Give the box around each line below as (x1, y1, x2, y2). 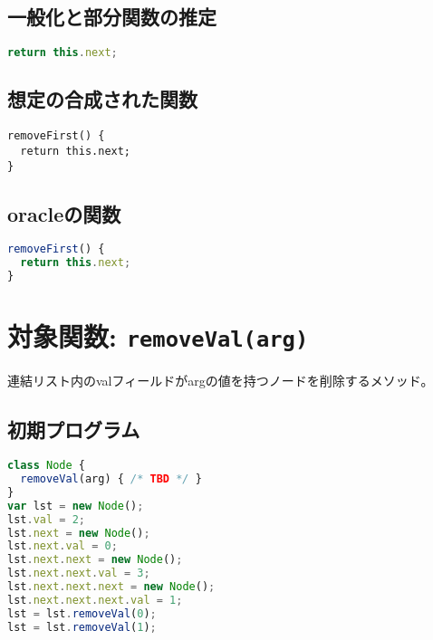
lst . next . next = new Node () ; (7, 553, 183, 567)
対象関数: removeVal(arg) (7, 318, 309, 355)
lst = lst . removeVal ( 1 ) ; (7, 620, 157, 634)
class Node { (7, 459, 85, 473)
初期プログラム (7, 416, 140, 444)
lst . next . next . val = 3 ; (7, 567, 150, 580)
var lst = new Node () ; (7, 499, 144, 512)
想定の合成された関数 (7, 85, 197, 113)
